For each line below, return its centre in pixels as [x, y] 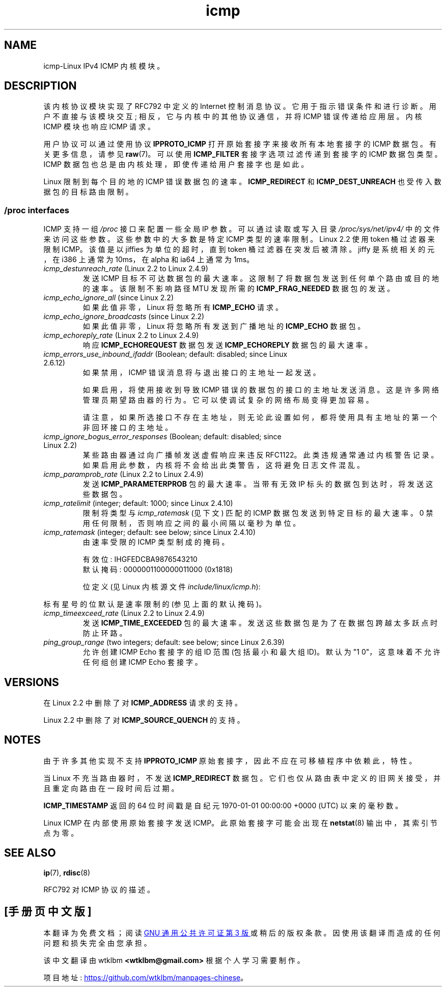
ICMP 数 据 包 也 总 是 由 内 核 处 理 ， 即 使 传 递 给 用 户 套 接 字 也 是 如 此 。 [176, 164]
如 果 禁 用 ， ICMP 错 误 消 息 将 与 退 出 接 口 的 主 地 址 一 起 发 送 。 [201, 373]
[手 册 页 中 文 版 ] [48, 912]
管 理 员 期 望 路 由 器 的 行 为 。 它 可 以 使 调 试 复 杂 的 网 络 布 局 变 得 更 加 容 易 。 [228, 400]
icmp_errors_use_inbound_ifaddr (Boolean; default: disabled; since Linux [165, 354]
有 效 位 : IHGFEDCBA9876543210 [140, 559]
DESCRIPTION [40, 86]
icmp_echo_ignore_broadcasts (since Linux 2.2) [124, 317]
